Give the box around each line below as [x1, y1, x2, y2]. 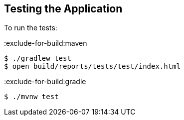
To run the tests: [4, 23, 57, 32]
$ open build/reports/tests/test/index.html [4, 62, 181, 71]
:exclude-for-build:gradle [4, 77, 86, 86]
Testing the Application [4, 2, 123, 15]
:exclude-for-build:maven [4, 39, 87, 48]
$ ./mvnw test [4, 93, 59, 101]
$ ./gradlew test [4, 54, 71, 63]
